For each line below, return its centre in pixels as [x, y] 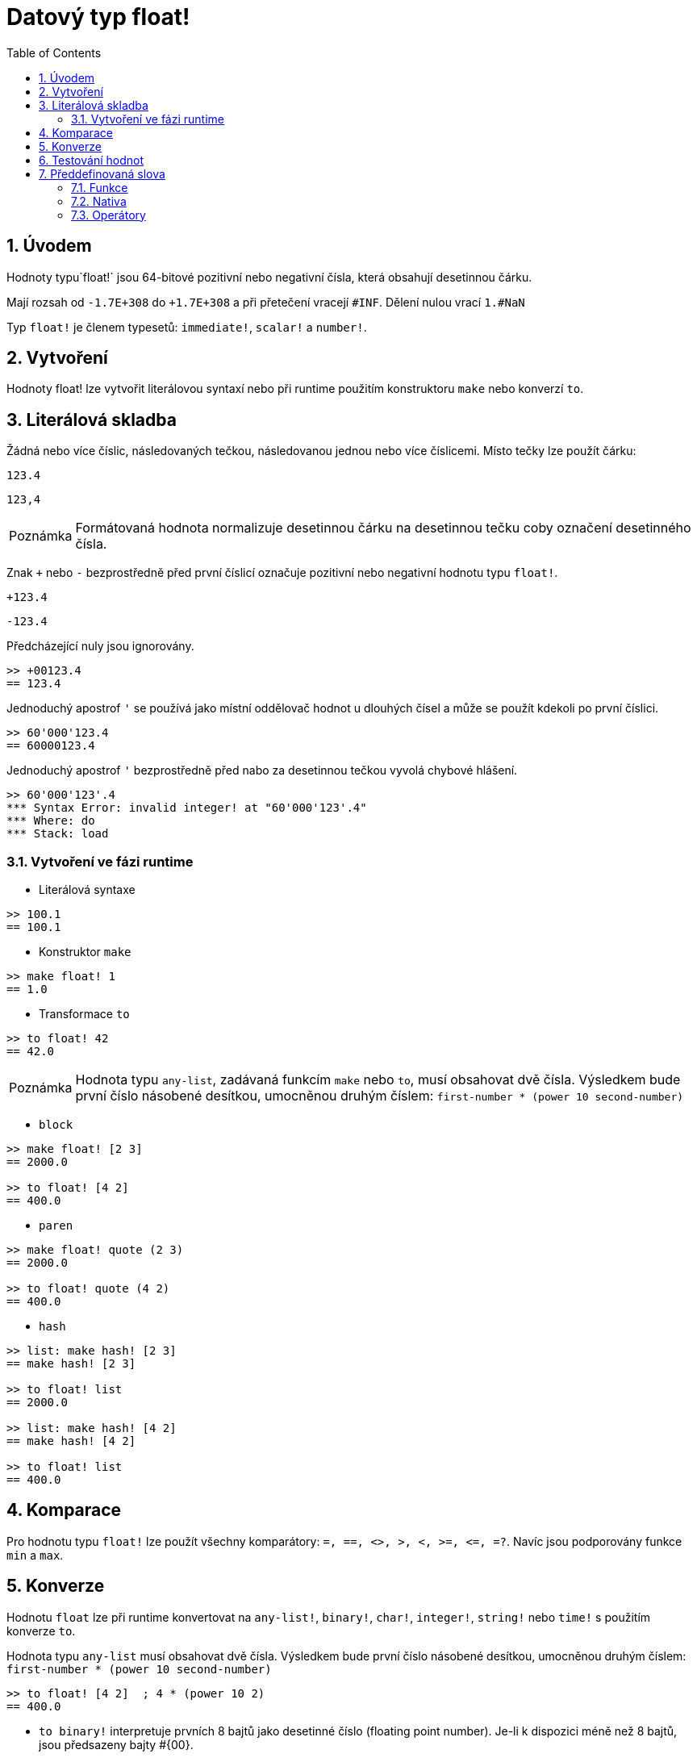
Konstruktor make [85, 952]
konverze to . [41, 1631]
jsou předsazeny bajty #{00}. [116, 1744]
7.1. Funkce [100, 187]
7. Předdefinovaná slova [102, 173]
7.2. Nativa [99, 201]
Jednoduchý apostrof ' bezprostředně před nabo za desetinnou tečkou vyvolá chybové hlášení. [262, 770]
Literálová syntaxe [87, 890]
